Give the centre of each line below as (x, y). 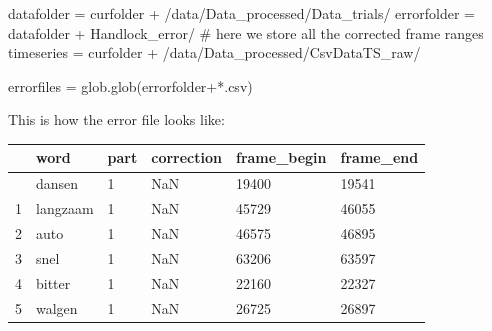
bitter (53, 282)
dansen (57, 183)
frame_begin (281, 157)
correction (186, 157)
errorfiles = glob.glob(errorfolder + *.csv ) (130, 85)
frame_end (379, 157)
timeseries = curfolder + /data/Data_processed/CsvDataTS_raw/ (214, 52)
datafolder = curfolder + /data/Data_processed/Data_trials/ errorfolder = (242, 13)
